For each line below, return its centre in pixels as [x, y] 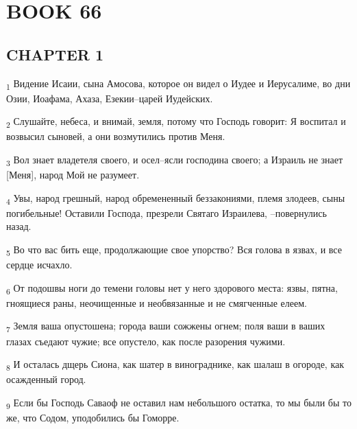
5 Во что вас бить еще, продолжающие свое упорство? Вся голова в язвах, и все [174, 250]
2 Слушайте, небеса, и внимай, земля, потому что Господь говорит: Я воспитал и [176, 122]
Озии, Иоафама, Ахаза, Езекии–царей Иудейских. [110, 98]
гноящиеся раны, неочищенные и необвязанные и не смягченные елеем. [157, 302]
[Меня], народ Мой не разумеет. [73, 175]
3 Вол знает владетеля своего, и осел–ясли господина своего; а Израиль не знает [175, 160]
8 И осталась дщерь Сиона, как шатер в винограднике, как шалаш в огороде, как [175, 365]
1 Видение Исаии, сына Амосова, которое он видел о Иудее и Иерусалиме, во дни [178, 84]
